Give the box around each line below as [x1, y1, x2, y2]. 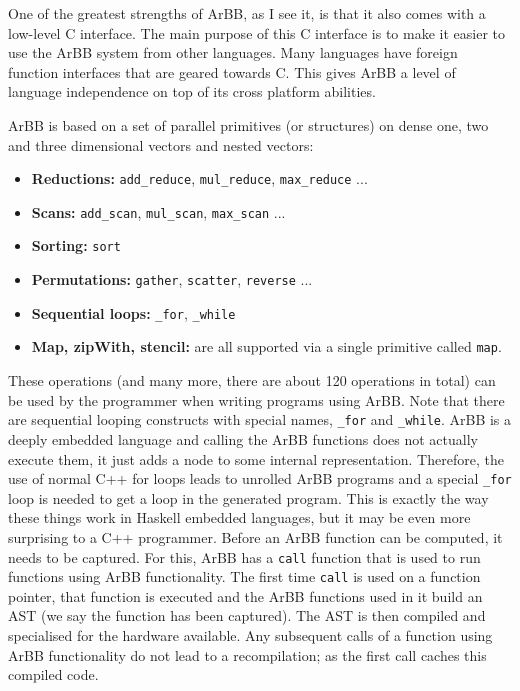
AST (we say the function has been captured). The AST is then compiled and [8, 605, 486, 626]
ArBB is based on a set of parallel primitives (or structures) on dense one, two [8, 114, 489, 135]
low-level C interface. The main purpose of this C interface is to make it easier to [8, 22, 505, 43]
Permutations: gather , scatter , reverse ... [31, 269, 313, 290]
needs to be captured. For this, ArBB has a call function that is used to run [8, 546, 481, 567]
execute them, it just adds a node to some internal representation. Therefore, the [8, 448, 504, 469]
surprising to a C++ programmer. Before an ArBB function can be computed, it [8, 526, 503, 547]
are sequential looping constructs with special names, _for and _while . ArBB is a [8, 409, 512, 430]
